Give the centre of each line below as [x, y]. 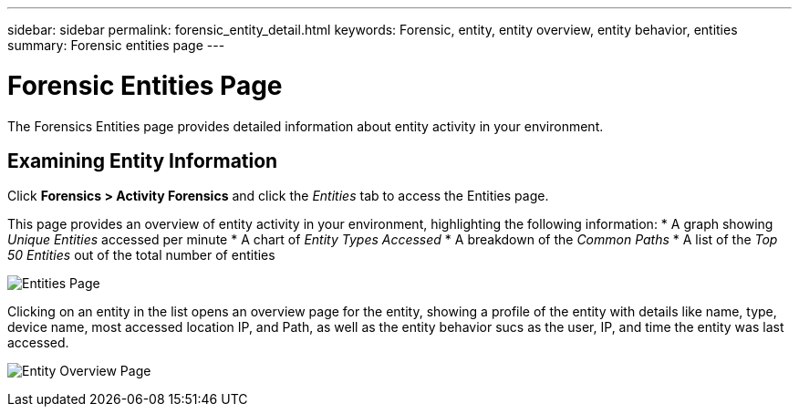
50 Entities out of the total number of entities [141, 255]
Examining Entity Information [143, 160]
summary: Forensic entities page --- [116, 45]
